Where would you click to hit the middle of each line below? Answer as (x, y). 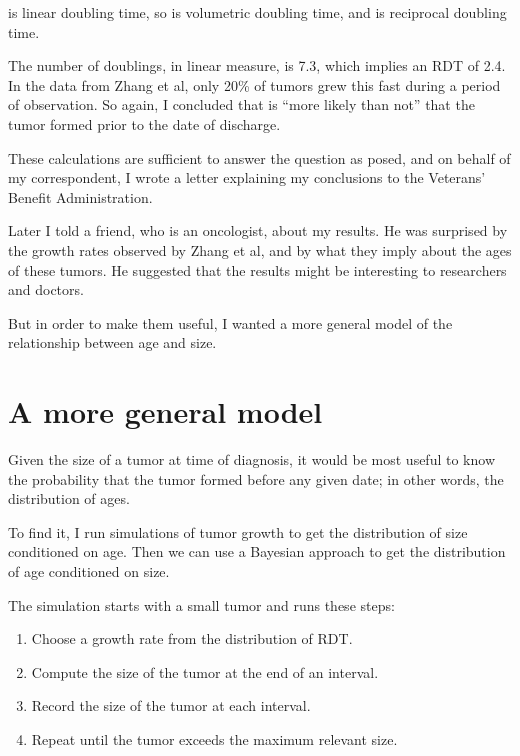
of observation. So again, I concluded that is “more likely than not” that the (241, 104)
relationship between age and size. (112, 342)
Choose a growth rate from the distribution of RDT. (192, 638)
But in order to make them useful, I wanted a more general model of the (230, 322)
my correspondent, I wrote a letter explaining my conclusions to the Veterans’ (247, 177)
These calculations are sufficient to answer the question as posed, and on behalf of (259, 157)
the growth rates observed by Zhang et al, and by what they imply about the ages (260, 249)
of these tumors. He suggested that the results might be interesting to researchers (257, 269)
